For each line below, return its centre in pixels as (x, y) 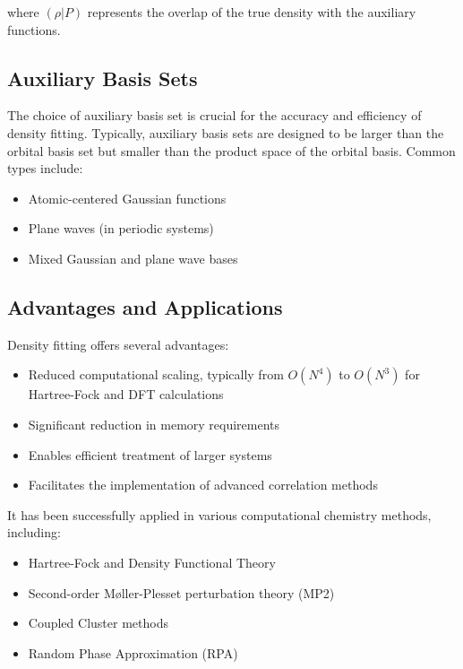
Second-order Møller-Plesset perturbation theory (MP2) (181, 592)
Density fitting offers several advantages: (118, 344)
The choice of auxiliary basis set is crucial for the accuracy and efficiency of (214, 115)
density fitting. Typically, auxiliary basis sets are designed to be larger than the (226, 132)
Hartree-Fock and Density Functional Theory (152, 562)
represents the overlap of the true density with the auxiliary (252, 12)
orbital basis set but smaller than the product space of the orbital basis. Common (231, 150)
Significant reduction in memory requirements (154, 424)
